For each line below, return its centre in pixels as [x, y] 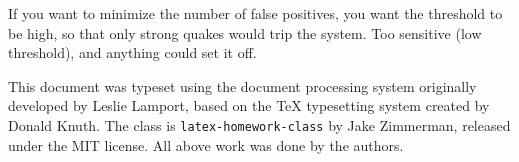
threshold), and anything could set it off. [132, 52]
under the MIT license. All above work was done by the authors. [206, 144]
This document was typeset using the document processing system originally [242, 85]
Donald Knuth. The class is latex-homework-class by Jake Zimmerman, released [259, 124]
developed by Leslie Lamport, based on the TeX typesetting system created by [249, 105]
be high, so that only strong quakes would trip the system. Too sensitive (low [245, 32]
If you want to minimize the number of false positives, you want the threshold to [255, 13]
